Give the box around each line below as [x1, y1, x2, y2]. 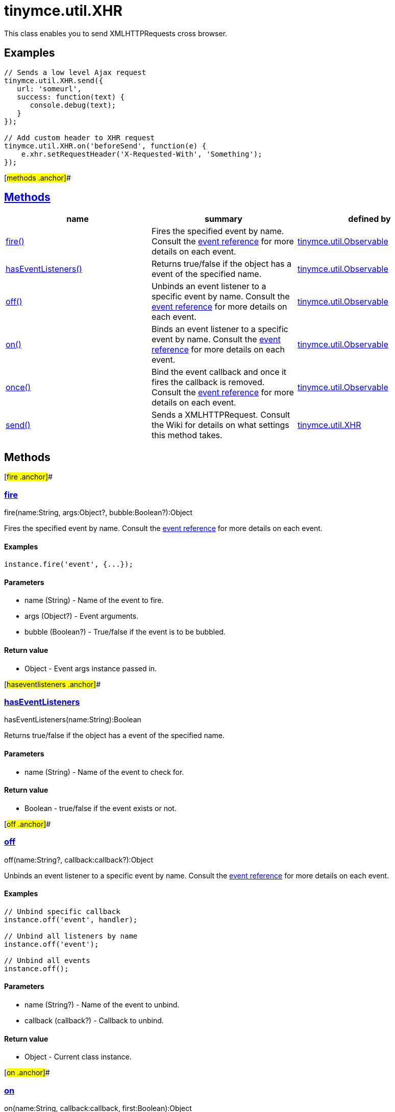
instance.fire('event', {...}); [4, 560, 133, 569]
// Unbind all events [4, 956, 90, 965]
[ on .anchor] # [4, 1068, 50, 1077]
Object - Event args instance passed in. [24, 664, 157, 673]
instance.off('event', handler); [4, 915, 138, 924]
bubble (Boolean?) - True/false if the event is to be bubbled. [24, 627, 226, 637]
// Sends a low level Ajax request [4, 68, 146, 77]
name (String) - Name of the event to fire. [24, 596, 164, 605]
